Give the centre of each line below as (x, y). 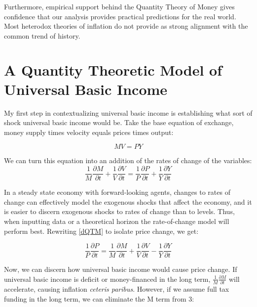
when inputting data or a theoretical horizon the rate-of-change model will (117, 221)
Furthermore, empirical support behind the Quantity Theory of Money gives (119, 6)
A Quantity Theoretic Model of (113, 69)
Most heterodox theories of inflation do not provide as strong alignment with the (126, 26)
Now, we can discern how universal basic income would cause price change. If (121, 269)
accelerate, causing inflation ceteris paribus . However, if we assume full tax (117, 289)
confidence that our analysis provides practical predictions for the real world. (120, 16)
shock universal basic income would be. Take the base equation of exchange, (119, 122)
